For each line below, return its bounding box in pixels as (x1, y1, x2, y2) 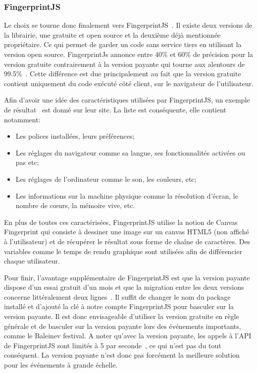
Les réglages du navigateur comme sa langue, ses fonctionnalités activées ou (15, 147, 245, 158)
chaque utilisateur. (4, 256, 60, 266)
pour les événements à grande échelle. (4, 360, 118, 370)
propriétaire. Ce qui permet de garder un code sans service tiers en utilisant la (4, 39, 242, 50)
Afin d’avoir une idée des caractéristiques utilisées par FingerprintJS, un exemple (4, 95, 250, 105)
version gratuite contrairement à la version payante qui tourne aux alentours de (4, 58, 245, 69)
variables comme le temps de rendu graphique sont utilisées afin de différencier (4, 246, 243, 256)
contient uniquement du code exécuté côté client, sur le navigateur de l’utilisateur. (4, 78, 254, 88)
